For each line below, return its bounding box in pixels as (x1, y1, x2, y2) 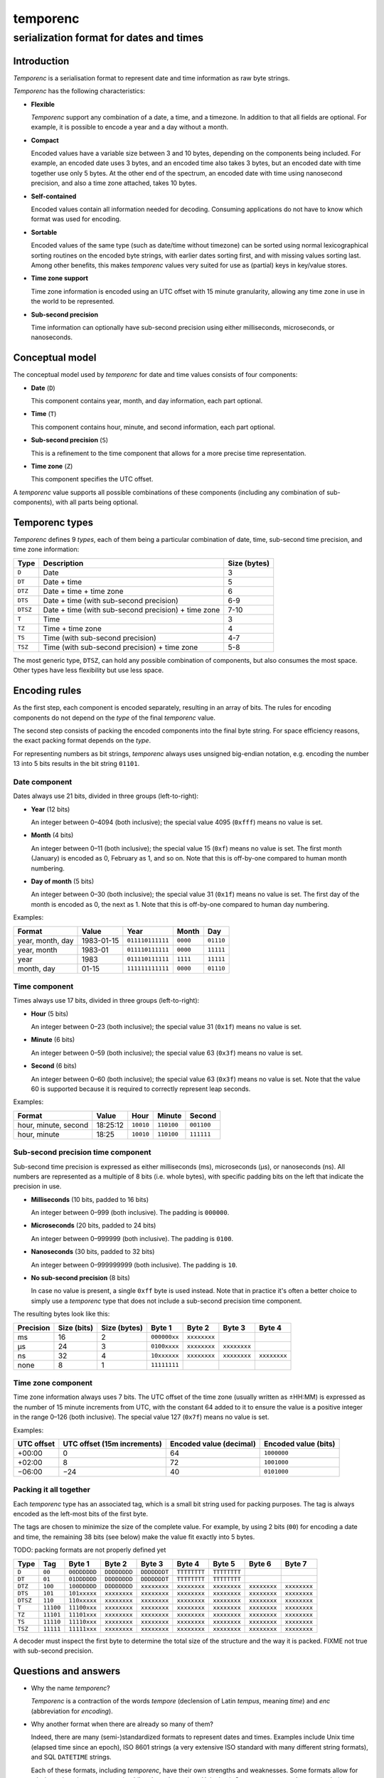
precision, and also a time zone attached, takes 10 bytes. (31, 179, 197, 188)
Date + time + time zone (43, 586, 124, 596)
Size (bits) (58, 1323, 94, 1333)
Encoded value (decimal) (169, 1439, 256, 1449)
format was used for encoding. (31, 215, 122, 223)
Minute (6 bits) (31, 1036, 75, 1044)
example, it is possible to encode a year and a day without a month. (31, 123, 229, 132)
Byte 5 (213, 1558, 235, 1568)
